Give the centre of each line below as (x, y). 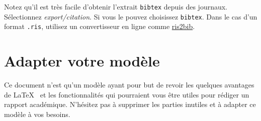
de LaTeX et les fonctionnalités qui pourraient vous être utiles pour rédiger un (127, 94)
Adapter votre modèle (82, 61)
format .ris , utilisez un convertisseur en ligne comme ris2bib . (100, 26)
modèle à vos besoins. (37, 114)
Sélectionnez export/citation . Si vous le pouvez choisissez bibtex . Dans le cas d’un (131, 16)
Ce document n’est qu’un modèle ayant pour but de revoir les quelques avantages (129, 85)
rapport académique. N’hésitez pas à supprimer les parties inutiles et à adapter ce (130, 104)
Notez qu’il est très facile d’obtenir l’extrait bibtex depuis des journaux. (116, 6)
